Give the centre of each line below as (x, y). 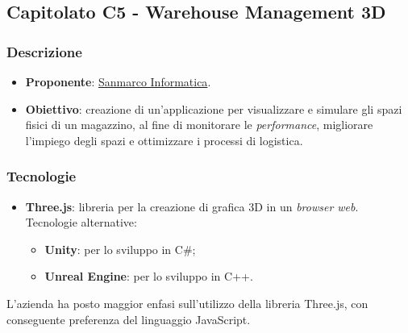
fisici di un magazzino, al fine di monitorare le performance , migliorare (199, 125)
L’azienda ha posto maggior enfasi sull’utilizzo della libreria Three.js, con (187, 303)
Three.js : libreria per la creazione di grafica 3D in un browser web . (192, 206)
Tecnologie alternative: (81, 222)
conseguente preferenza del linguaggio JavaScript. (129, 319)
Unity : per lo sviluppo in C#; (120, 249)
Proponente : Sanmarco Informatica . (118, 81)
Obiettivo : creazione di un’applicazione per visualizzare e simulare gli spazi (214, 108)
